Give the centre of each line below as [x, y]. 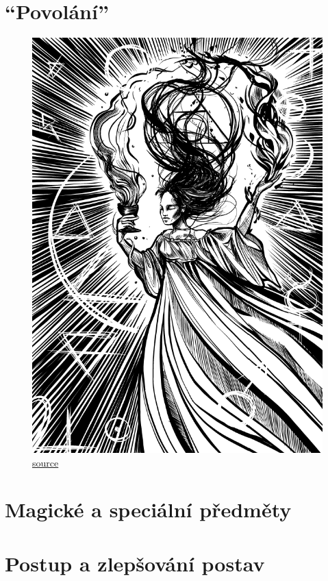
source [46, 462]
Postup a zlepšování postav [135, 563]
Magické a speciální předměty [148, 509]
